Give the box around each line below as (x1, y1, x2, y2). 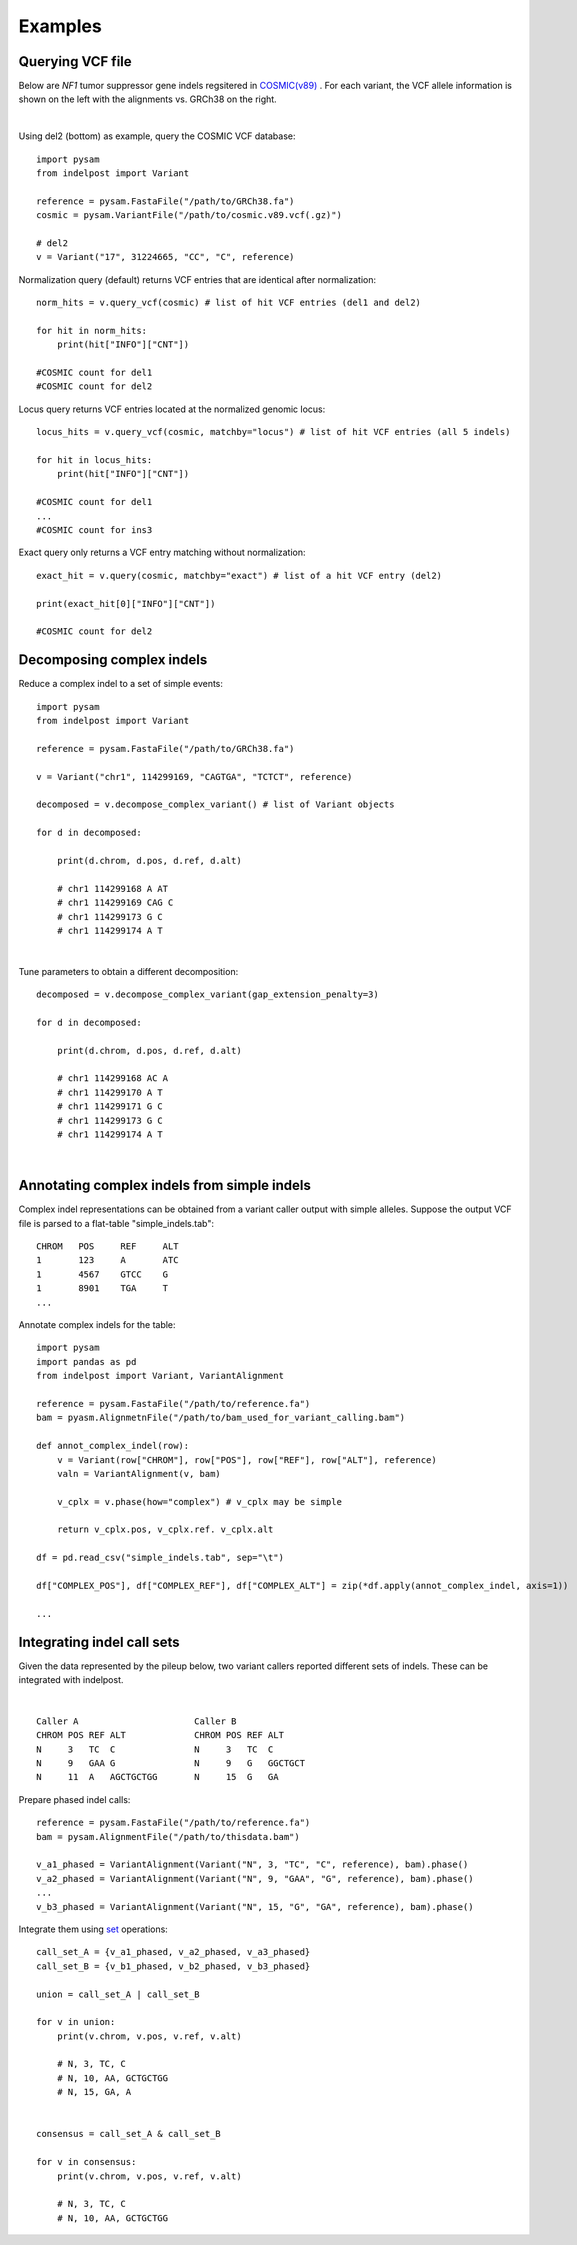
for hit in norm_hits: (36, 325, 148, 336)
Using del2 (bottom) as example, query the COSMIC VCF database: (18, 130, 296, 142)
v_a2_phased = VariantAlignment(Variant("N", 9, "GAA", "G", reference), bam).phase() (36, 1873, 474, 1884)
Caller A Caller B (36, 1715, 237, 1727)
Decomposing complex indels (18, 651, 208, 669)
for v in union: (36, 2016, 116, 2028)
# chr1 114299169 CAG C (56, 897, 174, 909)
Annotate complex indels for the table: (18, 1319, 176, 1330)
